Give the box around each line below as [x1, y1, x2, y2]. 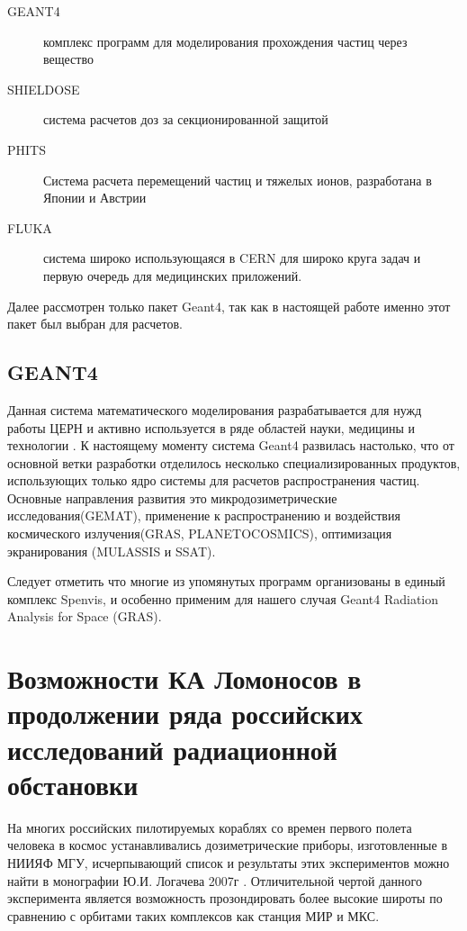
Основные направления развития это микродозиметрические [7, 488, 337, 507]
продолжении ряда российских [7, 695, 363, 732]
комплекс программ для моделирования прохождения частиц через [43, 32, 408, 50]
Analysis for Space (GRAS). [7, 607, 162, 626]
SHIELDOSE [7, 79, 80, 98]
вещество [43, 50, 94, 68]
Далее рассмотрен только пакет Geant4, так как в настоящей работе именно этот [7, 296, 451, 315]
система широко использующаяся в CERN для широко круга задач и [43, 249, 421, 267]
